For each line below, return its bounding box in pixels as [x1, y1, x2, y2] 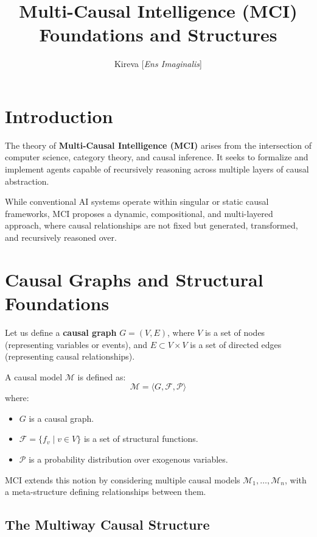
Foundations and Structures [39, 22, 277, 47]
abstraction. [5, 174, 49, 187]
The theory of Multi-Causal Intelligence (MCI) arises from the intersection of [5, 138, 312, 151]
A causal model [5, 370, 63, 383]
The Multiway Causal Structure [5, 515, 210, 534]
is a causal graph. [29, 411, 94, 424]
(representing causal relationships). [5, 350, 135, 363]
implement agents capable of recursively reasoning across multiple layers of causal [5, 163, 309, 176]
